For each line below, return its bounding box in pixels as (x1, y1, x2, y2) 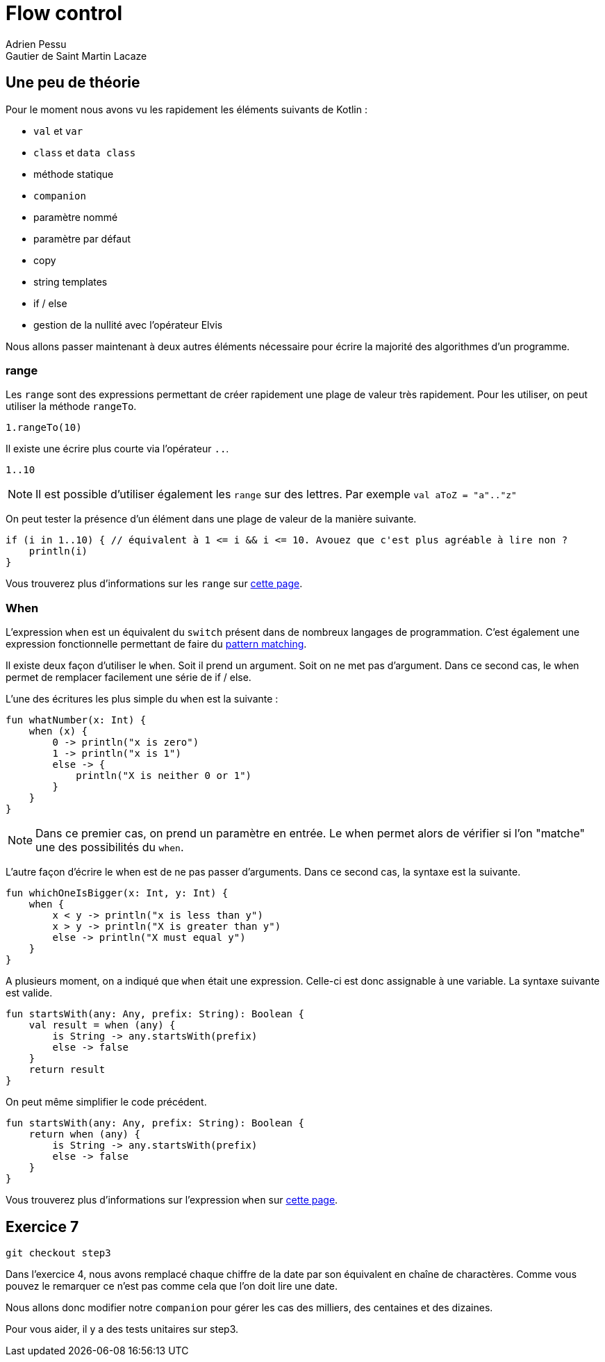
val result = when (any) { (28, 1019, 176, 1031)
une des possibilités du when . (35, 840, 184, 855)
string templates (33, 275, 108, 288)
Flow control (6, 1, 123, 25)
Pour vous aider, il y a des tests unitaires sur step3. (6, 1322, 239, 1335)
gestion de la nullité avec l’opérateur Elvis (33, 318, 223, 331)
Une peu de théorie (6, 74, 140, 92)
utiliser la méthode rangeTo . (6, 400, 137, 413)
